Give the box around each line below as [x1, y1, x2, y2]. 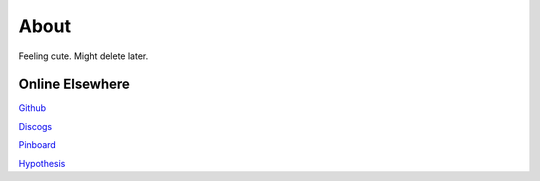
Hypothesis [18, 157, 66, 169]
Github [18, 102, 47, 114]
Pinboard [18, 139, 57, 151]
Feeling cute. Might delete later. [18, 50, 149, 62]
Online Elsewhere [18, 76, 130, 93]
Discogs [18, 120, 53, 132]
